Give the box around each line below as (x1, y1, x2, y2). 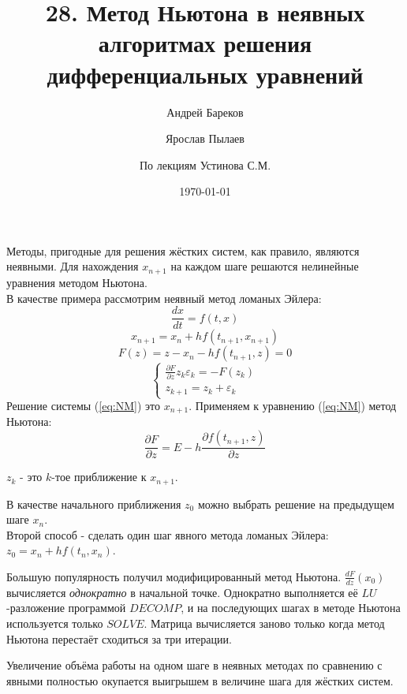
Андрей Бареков (166, 103, 244, 120)
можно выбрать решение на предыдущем (197, 495, 394, 512)
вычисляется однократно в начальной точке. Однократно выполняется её (6, 584, 358, 600)
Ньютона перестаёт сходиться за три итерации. (6, 630, 232, 647)
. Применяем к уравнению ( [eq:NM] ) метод (189, 397, 397, 414)
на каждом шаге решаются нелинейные (170, 258, 359, 274)
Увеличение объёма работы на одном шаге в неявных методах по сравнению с (6, 657, 383, 673)
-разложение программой (6, 599, 126, 616)
